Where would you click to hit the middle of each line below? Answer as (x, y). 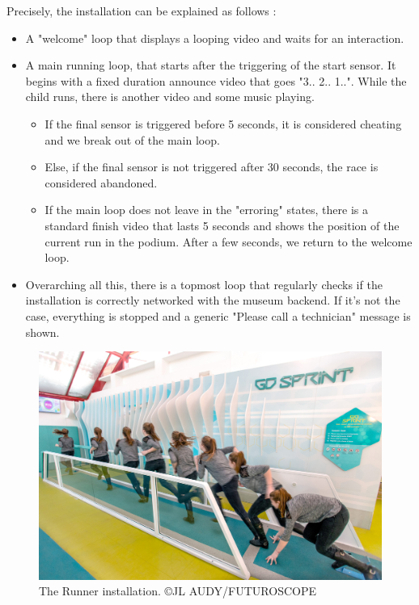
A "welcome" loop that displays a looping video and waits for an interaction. (215, 38)
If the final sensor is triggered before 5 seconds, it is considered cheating (223, 123)
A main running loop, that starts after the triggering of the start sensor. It (211, 65)
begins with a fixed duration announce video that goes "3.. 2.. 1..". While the (216, 80)
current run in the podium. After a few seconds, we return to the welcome (229, 241)
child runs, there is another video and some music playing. (170, 97)
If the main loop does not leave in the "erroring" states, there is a (206, 210)
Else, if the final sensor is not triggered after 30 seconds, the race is (212, 167)
